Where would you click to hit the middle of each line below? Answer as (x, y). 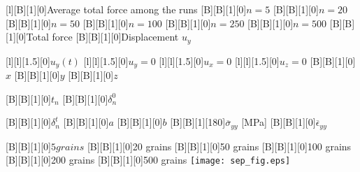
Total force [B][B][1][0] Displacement (102, 37)
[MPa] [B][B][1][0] (279, 122)
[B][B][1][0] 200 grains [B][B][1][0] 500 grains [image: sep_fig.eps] (148, 160)
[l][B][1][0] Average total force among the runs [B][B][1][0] (126, 9)
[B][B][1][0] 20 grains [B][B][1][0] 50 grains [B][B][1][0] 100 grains (219, 146)
